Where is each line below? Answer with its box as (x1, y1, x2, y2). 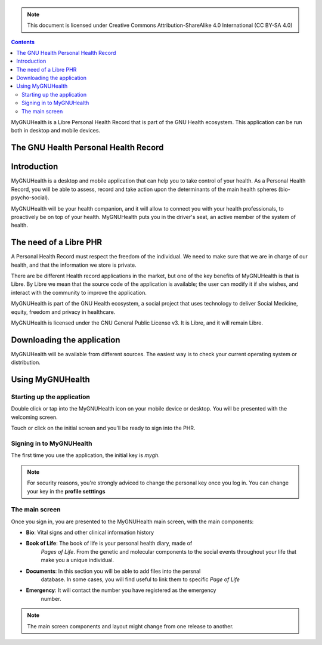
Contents (11, 38, 35, 45)
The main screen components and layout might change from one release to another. (27, 622, 234, 629)
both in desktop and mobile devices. (11, 127, 101, 134)
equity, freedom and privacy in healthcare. (11, 308, 116, 316)
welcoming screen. (11, 413, 58, 421)
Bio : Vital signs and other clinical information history (26, 529, 154, 536)
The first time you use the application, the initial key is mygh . (11, 452, 160, 459)
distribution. (11, 359, 41, 366)
